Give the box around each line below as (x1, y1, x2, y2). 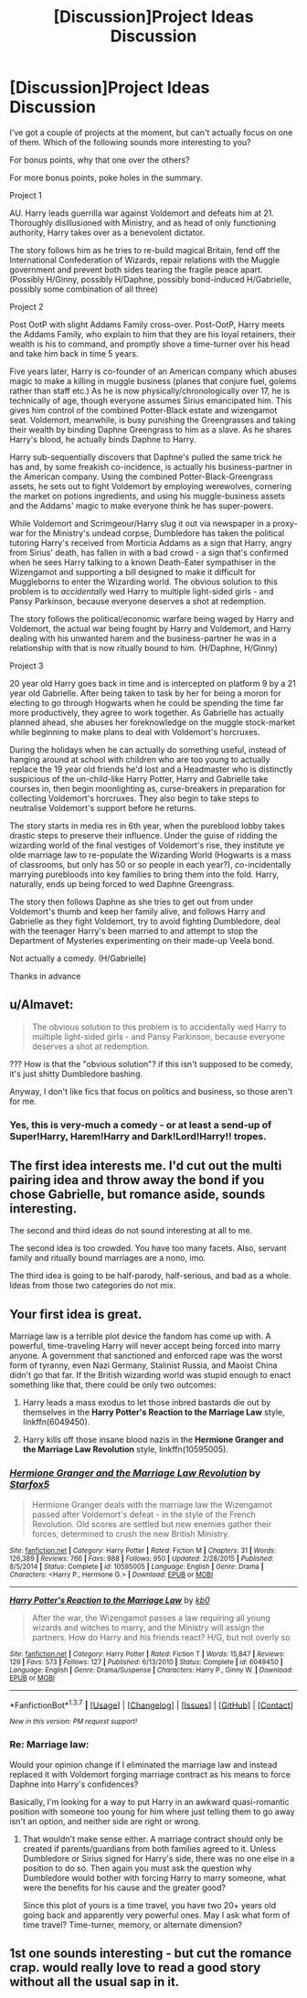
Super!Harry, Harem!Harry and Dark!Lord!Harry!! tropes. (9, 1129, 267, 1142)
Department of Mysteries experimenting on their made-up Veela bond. (9, 935, 275, 946)
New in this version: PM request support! (9, 1717, 138, 1726)
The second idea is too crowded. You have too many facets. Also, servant (9, 1243, 287, 1254)
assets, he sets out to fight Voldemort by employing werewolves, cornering (9, 480, 292, 491)
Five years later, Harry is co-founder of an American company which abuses (9, 366, 297, 377)
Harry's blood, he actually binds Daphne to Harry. (9, 433, 196, 444)
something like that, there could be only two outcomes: (9, 1379, 217, 1391)
